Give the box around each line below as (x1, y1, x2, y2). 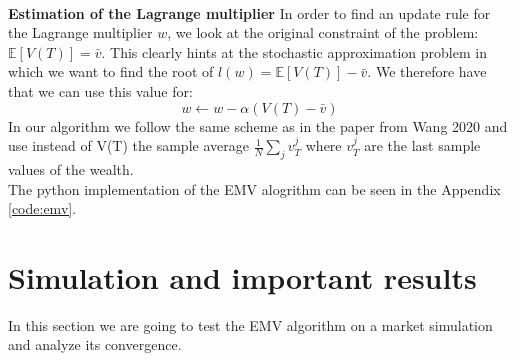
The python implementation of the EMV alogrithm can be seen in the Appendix (8, 178, 501, 199)
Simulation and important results (8, 256, 477, 297)
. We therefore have (367, 61, 487, 82)
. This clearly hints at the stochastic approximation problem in (101, 41, 487, 62)
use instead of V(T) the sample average (8, 135, 249, 156)
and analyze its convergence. (8, 334, 182, 355)
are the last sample (364, 135, 481, 156)
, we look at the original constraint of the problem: (167, 22, 479, 43)
